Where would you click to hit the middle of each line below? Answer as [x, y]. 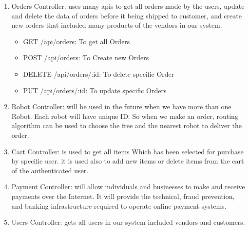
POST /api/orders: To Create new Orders [86, 57]
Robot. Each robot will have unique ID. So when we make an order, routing [125, 116]
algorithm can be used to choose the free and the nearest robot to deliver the [126, 125]
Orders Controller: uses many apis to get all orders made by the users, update [128, 6]
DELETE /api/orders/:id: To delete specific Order [99, 74]
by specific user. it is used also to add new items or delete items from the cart [128, 161]
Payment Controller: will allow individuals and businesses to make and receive [128, 187]
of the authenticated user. [50, 170]
